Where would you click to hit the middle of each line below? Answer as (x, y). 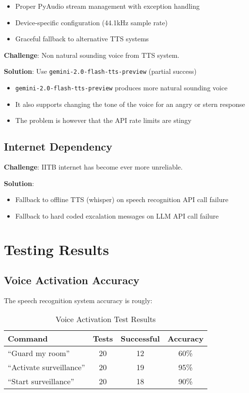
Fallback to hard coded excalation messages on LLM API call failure (117, 215)
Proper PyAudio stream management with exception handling (107, 6)
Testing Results (57, 249)
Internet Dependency (58, 146)
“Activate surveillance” (47, 367)
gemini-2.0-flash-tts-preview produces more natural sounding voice (121, 88)
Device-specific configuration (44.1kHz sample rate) (92, 22)
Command (28, 338)
